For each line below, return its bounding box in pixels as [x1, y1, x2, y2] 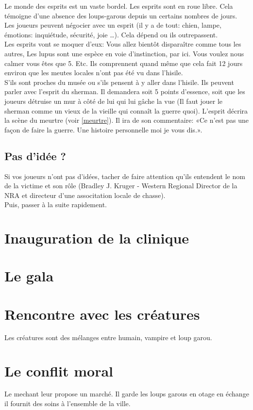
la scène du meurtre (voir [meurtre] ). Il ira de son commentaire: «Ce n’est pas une [4, 115, 249, 125]
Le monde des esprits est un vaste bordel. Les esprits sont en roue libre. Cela [4, 1, 233, 11]
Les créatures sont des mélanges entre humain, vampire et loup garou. [4, 332, 212, 342]
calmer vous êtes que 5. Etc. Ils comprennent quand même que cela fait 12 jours [4, 58, 243, 68]
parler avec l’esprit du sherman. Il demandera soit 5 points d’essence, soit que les [4, 86, 245, 97]
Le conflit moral [4, 361, 114, 380]
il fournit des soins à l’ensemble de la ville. [4, 398, 131, 409]
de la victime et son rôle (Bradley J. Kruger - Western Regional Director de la [4, 180, 237, 191]
